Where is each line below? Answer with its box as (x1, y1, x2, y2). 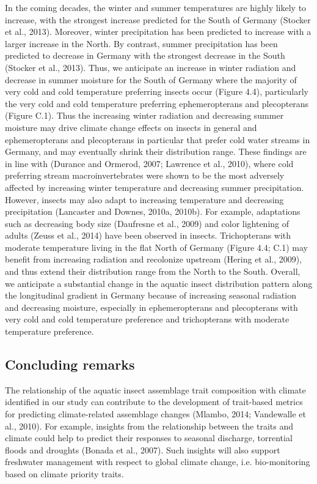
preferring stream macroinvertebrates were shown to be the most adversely (5, 169, 285, 182)
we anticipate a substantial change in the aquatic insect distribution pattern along (5, 277, 313, 289)
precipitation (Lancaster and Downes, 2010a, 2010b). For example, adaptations (5, 205, 301, 218)
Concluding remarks (5, 355, 135, 374)
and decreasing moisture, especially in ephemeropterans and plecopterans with (5, 300, 298, 313)
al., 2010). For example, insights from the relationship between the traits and (5, 419, 294, 432)
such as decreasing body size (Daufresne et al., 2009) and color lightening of (5, 217, 290, 229)
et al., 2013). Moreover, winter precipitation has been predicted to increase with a (5, 25, 312, 38)
